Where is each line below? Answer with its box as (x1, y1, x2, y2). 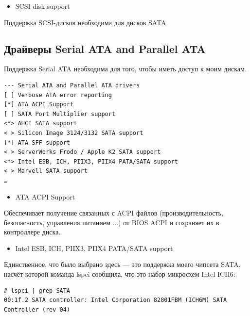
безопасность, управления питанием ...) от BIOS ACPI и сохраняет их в (4, 217, 219, 227)
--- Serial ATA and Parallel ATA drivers (4, 82, 140, 89)
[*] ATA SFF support (4, 139, 71, 146)
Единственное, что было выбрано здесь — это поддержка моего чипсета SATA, (4, 259, 241, 269)
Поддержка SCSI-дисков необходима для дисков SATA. (4, 17, 168, 27)
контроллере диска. (4, 227, 61, 237)
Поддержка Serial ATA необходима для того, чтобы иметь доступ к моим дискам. (4, 64, 247, 74)
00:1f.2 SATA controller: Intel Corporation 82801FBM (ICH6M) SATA (4, 297, 227, 304)
